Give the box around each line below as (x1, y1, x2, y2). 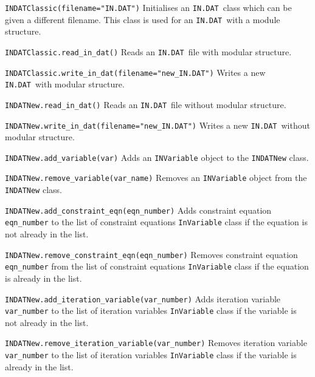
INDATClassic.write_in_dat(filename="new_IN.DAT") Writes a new (5, 66, 266, 78)
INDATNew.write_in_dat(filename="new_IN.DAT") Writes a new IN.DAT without (5, 118, 310, 131)
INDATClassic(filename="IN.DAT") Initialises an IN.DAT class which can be (5, 1, 292, 13)
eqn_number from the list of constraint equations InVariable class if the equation (5, 260, 309, 273)
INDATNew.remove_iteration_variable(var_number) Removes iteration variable (5, 336, 307, 349)
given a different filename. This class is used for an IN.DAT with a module (5, 13, 280, 25)
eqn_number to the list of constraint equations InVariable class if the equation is (5, 216, 308, 228)
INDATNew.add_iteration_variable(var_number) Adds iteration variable (5, 292, 281, 305)
